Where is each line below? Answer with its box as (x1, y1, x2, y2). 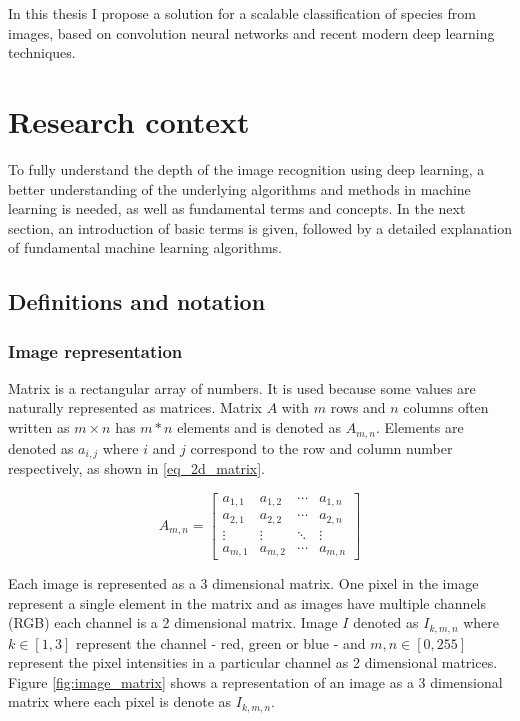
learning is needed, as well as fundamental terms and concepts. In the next (8, 198, 466, 219)
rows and (330, 397, 386, 418)
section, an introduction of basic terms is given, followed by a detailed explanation (8, 217, 513, 238)
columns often (403, 397, 489, 418)
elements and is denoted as (177, 417, 342, 438)
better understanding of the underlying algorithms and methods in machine (8, 178, 471, 199)
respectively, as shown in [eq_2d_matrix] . (8, 457, 266, 478)
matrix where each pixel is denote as (8, 691, 232, 712)
